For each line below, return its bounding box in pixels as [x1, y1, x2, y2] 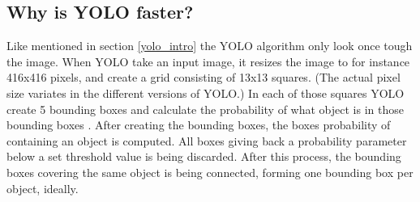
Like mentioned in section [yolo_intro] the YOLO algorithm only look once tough [6, 37, 413, 54]
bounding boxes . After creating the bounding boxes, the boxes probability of [6, 116, 391, 133]
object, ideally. [6, 179, 79, 196]
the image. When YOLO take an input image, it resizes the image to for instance [6, 53, 410, 69]
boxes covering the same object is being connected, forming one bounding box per [6, 163, 414, 180]
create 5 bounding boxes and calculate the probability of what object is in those [6, 100, 404, 117]
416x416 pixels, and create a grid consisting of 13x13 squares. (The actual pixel [6, 69, 401, 86]
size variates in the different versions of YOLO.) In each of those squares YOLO [6, 84, 405, 101]
